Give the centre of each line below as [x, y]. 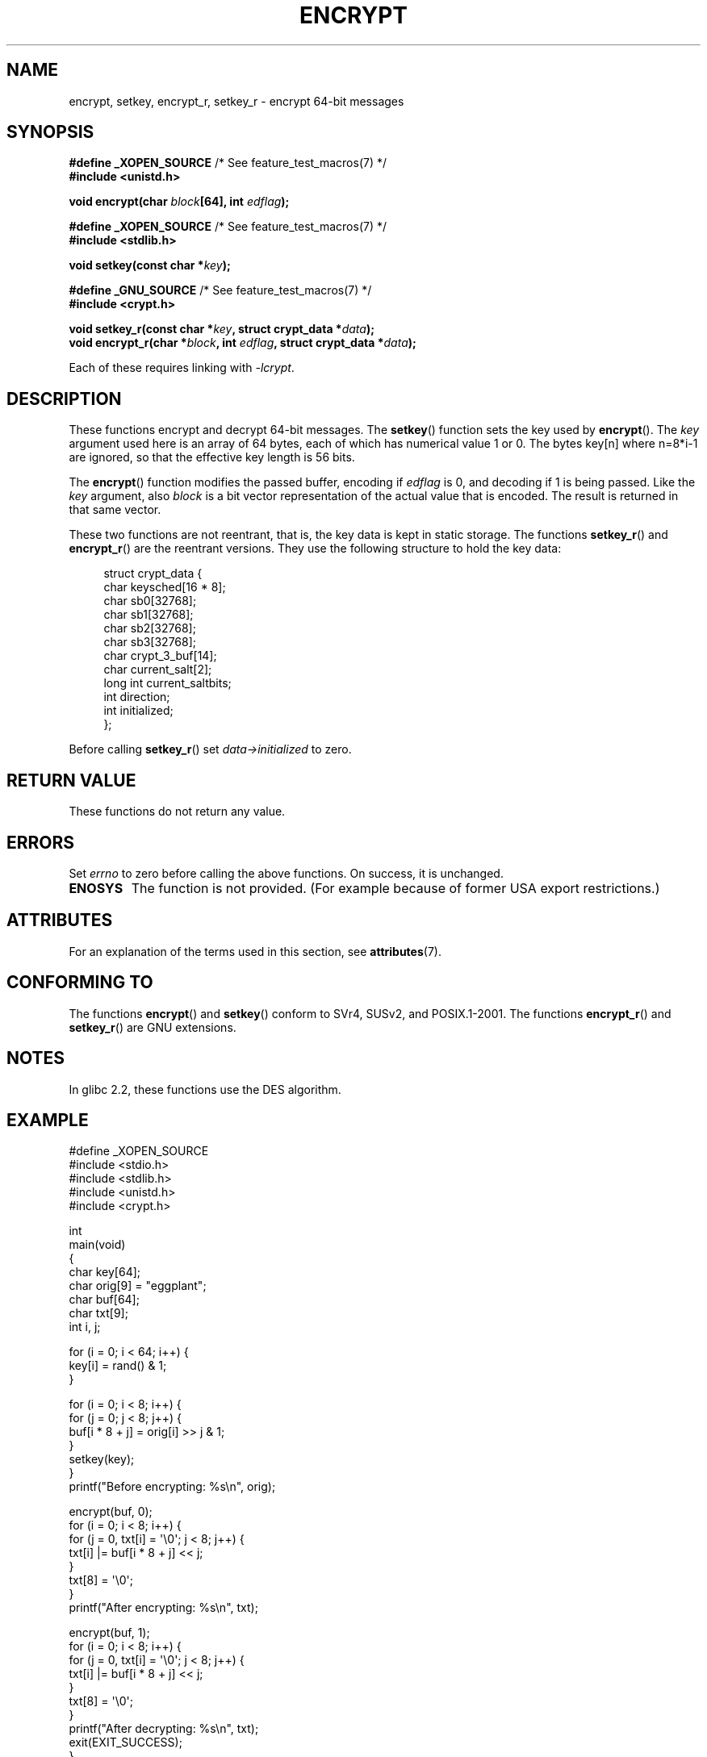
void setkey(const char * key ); [150, 265]
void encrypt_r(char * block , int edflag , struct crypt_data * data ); [243, 343]
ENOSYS [96, 888]
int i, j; [85, 1327]
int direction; [137, 697]
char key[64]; [105, 1272]
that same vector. [115, 510]
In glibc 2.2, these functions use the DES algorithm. [205, 1089]
